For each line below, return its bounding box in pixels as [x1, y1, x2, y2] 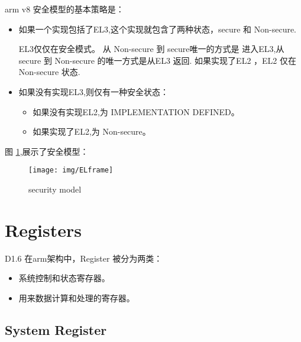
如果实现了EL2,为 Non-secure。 [33, 125, 151, 138]
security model [28, 183, 82, 195]
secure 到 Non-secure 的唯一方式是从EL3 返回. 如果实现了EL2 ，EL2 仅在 [18, 54, 296, 66]
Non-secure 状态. [18, 66, 80, 78]
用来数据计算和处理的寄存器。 [18, 291, 135, 304]
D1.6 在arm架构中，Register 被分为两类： [5, 252, 163, 264]
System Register [5, 320, 107, 338]
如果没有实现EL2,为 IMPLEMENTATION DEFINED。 [33, 105, 239, 118]
